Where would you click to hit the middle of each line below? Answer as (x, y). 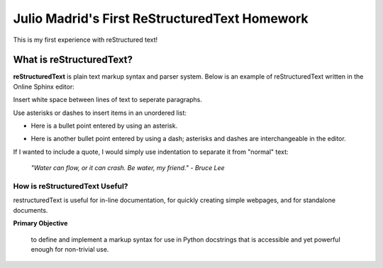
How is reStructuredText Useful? (71, 186)
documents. (30, 210)
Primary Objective (40, 223)
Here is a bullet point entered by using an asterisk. (104, 126)
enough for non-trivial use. (70, 249)
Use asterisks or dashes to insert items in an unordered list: (100, 113)
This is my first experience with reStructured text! (85, 40)
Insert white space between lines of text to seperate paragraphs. (107, 100)
